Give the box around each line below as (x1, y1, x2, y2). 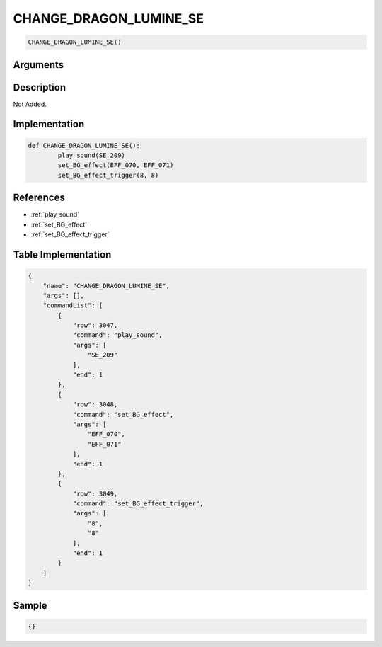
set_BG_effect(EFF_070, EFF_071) (57, 161, 174, 169)
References (13, 192, 65, 204)
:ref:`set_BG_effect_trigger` (30, 230, 110, 239)
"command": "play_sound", (72, 331, 163, 339)
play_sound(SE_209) (57, 151, 125, 159)
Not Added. (13, 100, 47, 108)
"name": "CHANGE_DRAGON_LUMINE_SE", (42, 282, 170, 290)
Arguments (13, 59, 64, 71)
